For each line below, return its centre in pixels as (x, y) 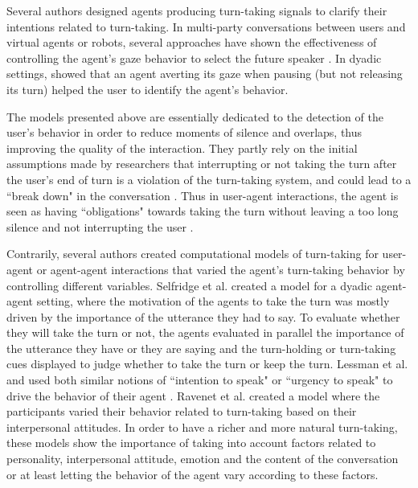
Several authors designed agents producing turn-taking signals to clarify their (197, 10)
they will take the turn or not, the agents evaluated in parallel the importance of (205, 332)
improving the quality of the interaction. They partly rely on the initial (182, 148)
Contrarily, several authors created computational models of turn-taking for (193, 254)
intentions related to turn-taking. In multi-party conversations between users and (206, 26)
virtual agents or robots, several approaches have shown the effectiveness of (192, 42)
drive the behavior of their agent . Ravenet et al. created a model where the (193, 395)
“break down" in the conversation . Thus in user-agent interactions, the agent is (203, 195)
